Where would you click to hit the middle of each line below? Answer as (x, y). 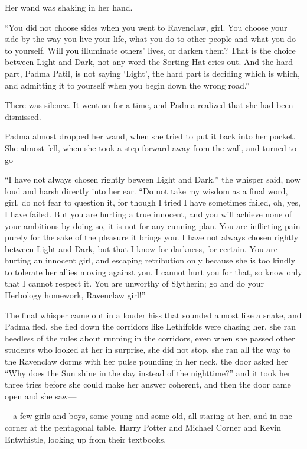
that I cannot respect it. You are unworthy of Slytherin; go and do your (134, 283)
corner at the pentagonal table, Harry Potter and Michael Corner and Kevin (143, 427)
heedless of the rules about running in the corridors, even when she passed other (150, 338)
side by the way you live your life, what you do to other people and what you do (150, 39)
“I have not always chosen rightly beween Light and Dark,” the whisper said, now (153, 179)
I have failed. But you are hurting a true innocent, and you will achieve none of (148, 214)
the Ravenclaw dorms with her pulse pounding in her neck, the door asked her (146, 361)
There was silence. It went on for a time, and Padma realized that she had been (149, 105)
